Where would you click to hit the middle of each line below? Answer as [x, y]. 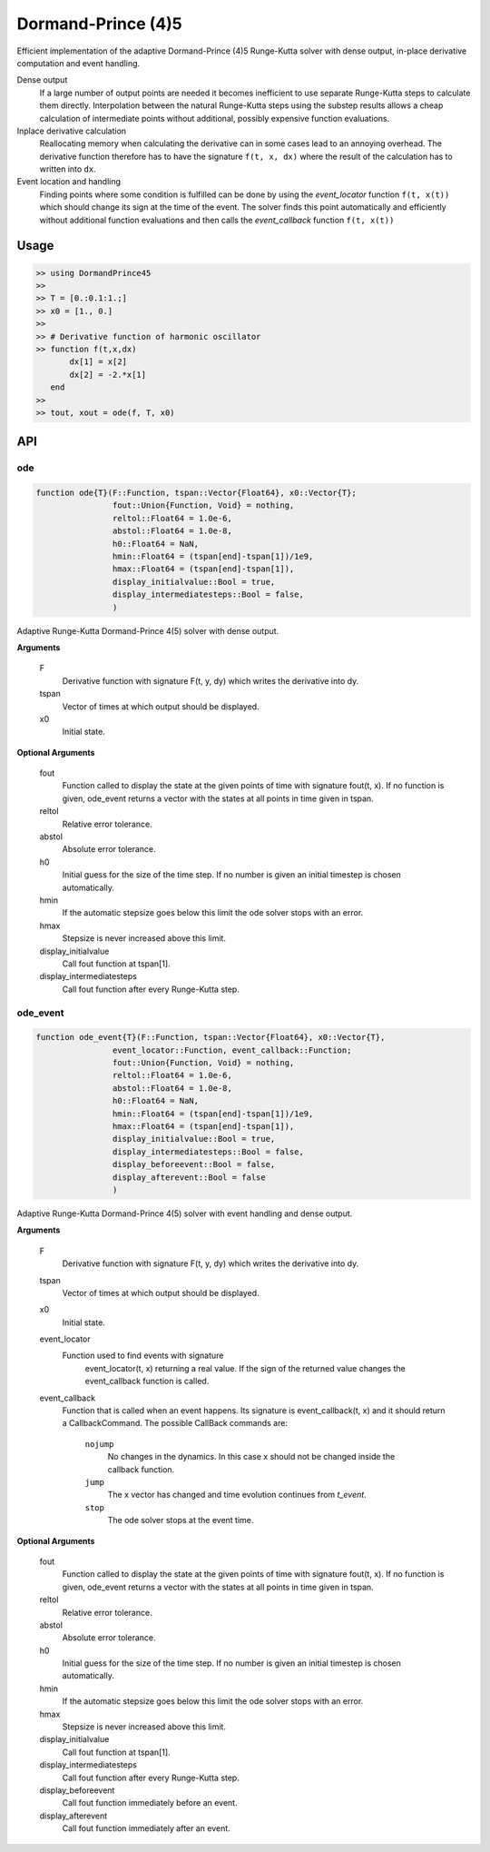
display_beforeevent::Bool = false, [194, 1164]
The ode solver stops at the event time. [181, 1520]
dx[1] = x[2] [98, 362]
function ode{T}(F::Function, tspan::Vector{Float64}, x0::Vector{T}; [196, 493]
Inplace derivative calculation [72, 131]
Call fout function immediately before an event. [150, 1803]
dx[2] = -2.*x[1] [108, 374]
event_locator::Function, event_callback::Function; [232, 1050]
